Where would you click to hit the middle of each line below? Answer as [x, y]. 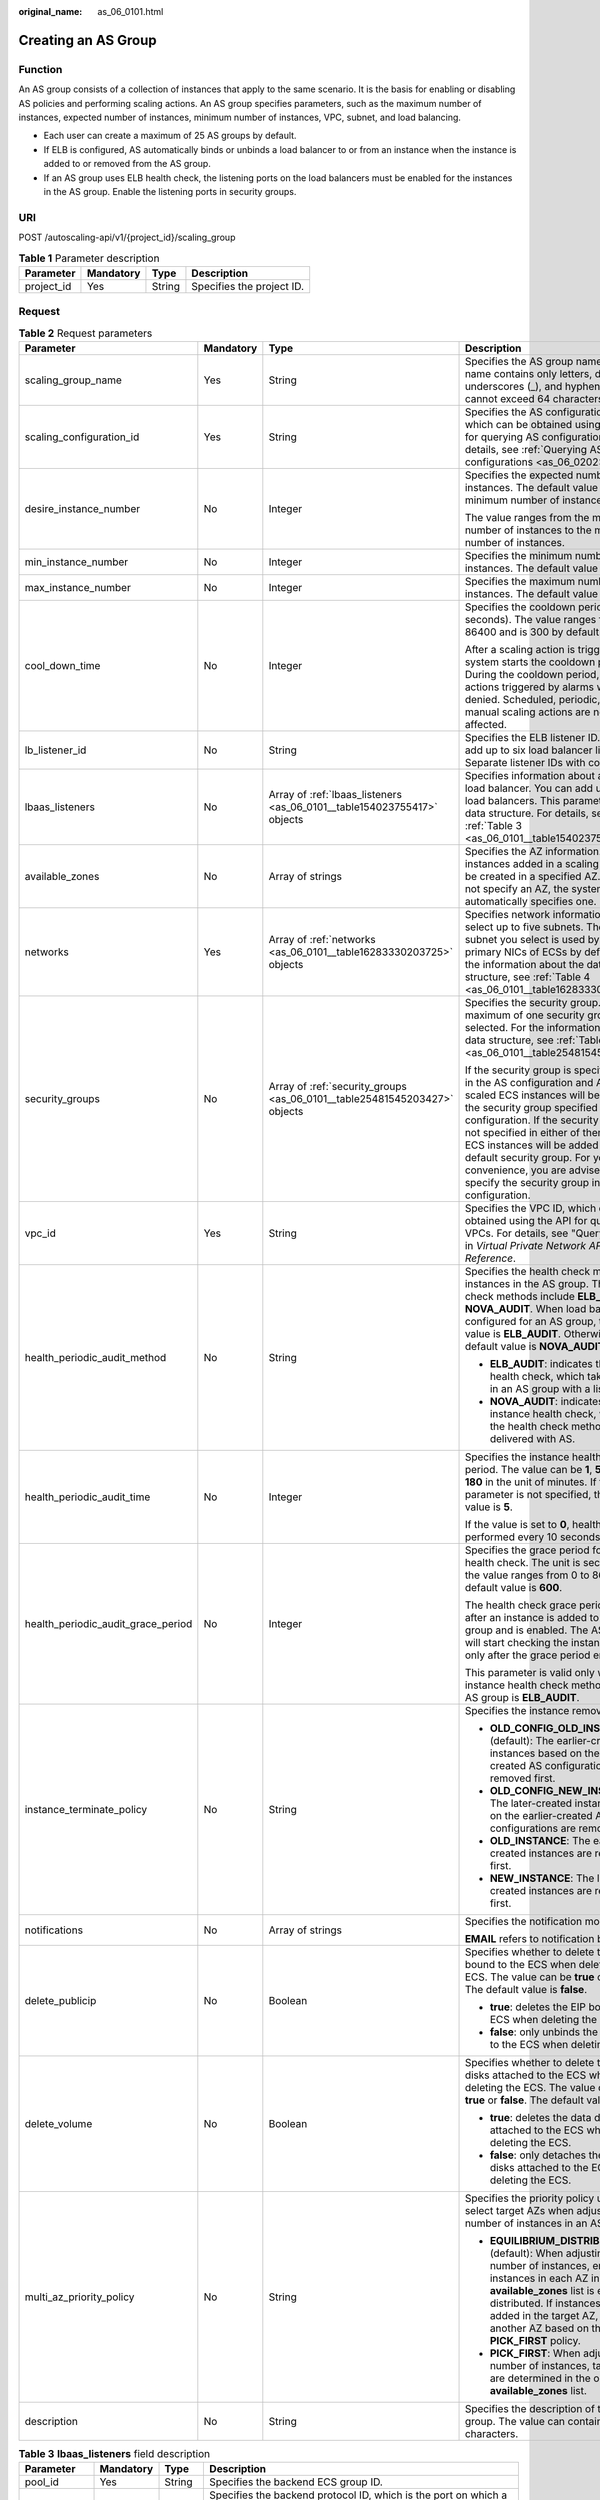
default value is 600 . [513, 1587]
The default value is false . [526, 1989]
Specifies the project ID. [248, 286]
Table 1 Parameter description [89, 258]
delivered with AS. [532, 1438]
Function [40, 69]
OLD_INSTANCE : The [540, 1840]
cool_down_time [62, 665]
